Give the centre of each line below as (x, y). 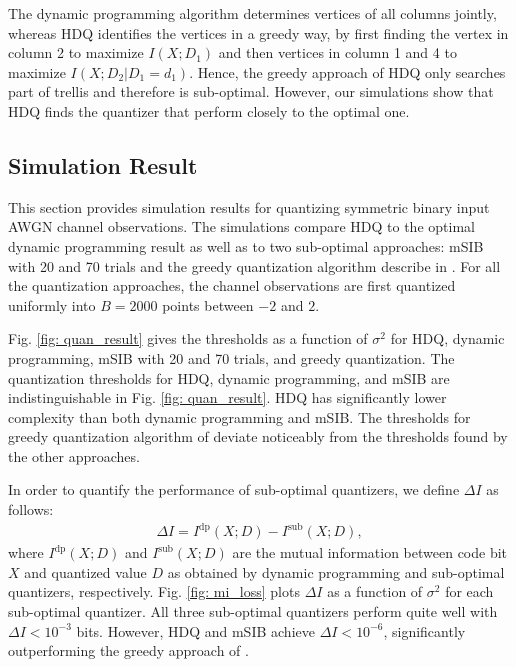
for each (469, 591)
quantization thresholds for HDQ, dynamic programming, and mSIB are (229, 377)
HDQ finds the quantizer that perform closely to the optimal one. (209, 110)
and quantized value (85, 571)
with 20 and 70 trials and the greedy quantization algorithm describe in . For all (254, 265)
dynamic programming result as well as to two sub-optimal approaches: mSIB (246, 245)
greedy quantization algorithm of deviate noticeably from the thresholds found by (258, 436)
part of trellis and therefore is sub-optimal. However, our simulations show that (251, 91)
